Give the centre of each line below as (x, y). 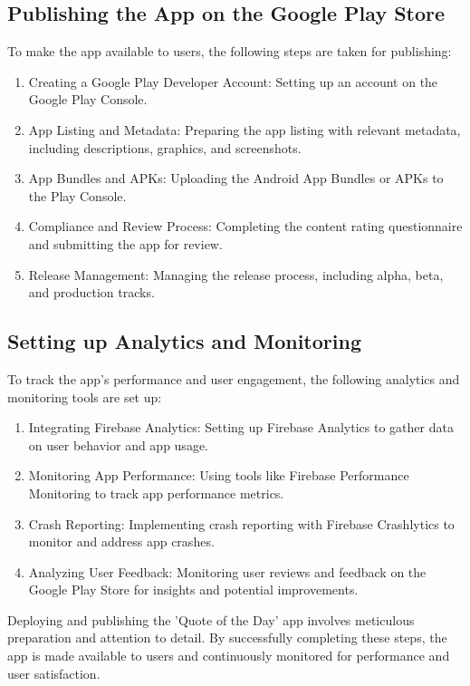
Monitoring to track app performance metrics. (156, 493)
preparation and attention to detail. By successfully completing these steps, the (227, 638)
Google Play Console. (88, 99)
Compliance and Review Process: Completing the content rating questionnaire (245, 226)
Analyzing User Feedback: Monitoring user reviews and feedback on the (227, 571)
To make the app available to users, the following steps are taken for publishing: (230, 51)
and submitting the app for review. (125, 243)
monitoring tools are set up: (85, 396)
